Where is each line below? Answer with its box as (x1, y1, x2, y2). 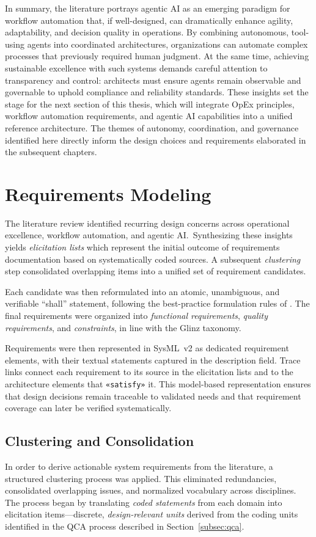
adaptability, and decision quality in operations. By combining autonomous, (5, 26, 289, 38)
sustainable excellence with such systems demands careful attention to (5, 61, 268, 74)
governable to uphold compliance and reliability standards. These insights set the (5, 86, 309, 98)
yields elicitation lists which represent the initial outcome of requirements (5, 241, 280, 254)
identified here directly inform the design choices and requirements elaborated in (5, 133, 306, 146)
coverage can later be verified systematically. (5, 401, 172, 414)
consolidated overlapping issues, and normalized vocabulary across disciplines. (5, 484, 296, 497)
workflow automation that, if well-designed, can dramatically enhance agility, (5, 13, 293, 26)
